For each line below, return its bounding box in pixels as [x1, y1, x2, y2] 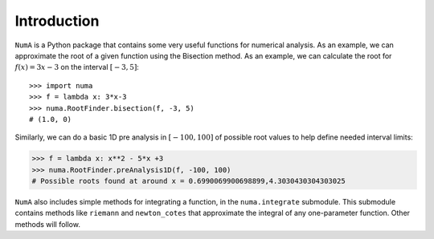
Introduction [14, 12, 100, 30]
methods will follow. [14, 219, 80, 229]
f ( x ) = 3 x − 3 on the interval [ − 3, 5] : [14, 63, 140, 72]
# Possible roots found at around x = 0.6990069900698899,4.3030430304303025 [31, 176, 346, 186]
